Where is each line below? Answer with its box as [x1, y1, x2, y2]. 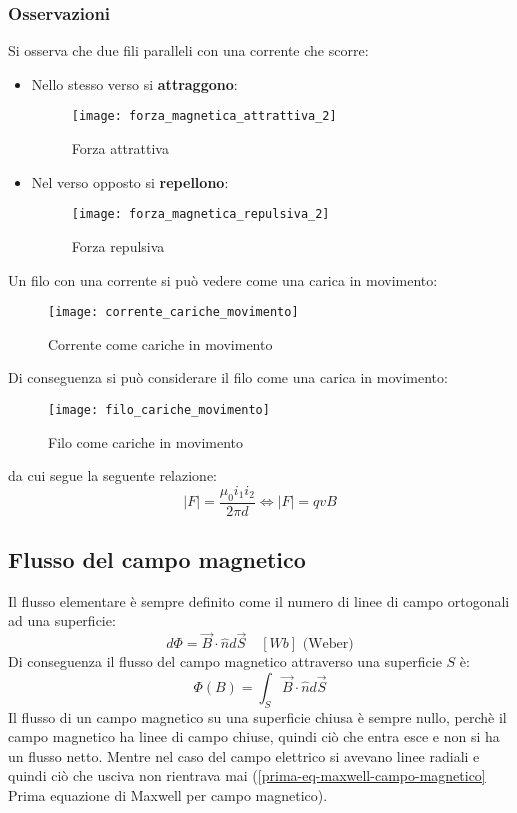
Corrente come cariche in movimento [48, 333, 273, 354]
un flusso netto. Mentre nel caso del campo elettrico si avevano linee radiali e [8, 745, 480, 766]
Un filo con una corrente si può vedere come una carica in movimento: [8, 269, 438, 290]
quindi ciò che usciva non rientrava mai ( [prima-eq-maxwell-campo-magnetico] [8, 765, 486, 786]
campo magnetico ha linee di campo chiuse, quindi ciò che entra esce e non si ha [8, 726, 500, 747]
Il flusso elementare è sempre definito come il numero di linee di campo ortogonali [8, 590, 510, 611]
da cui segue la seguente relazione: [8, 465, 217, 486]
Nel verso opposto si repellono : [31, 171, 229, 192]
